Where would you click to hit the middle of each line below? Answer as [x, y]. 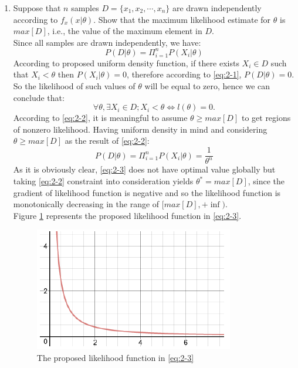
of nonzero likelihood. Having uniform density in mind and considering [140, 129]
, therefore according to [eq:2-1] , [184, 74]
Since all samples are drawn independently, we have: [107, 42]
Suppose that [37, 8]
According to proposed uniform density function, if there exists [126, 63]
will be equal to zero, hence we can [207, 86]
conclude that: [39, 97]
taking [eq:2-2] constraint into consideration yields [103, 181]
